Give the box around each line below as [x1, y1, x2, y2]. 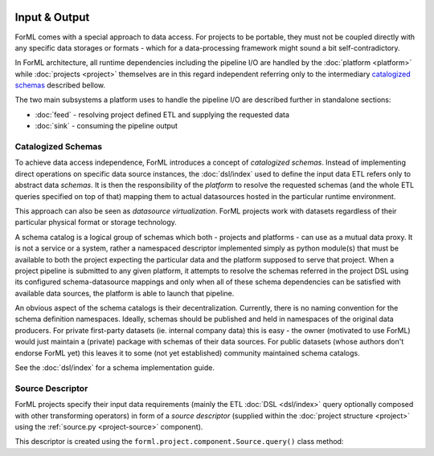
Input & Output [14, 10, 90, 24]
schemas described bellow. [14, 80, 106, 90]
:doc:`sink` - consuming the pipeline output [35, 121, 178, 131]
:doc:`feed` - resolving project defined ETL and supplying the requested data [35, 109, 289, 120]
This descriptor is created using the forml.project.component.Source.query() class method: [14, 437, 344, 446]
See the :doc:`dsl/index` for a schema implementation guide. [14, 363, 215, 373]
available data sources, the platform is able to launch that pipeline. [14, 288, 235, 298]
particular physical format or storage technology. [14, 218, 177, 227]
